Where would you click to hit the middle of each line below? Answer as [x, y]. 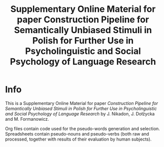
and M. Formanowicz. [27, 119]
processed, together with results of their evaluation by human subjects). [78, 139]
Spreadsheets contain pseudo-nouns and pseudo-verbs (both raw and [77, 134]
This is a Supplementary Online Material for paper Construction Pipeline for [82, 103]
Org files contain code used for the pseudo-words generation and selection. [82, 128]
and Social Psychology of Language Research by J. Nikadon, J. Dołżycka [80, 114]
